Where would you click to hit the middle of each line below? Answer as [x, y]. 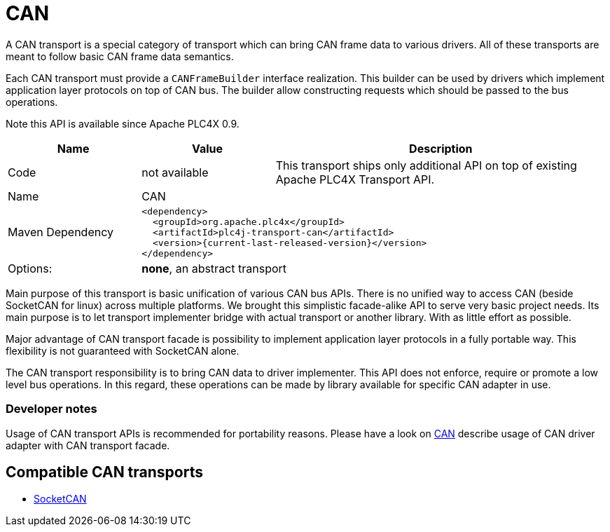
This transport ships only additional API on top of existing [426, 165]
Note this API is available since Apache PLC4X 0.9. [123, 123]
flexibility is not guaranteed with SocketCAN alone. [123, 350]
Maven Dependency [61, 232]
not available [175, 172]
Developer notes [51, 409]
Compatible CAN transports [104, 472]
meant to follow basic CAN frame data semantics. [120, 56]
